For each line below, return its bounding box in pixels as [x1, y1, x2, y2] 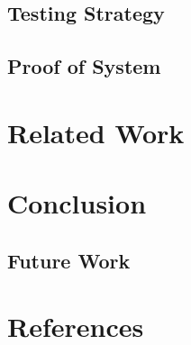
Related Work [7, 113, 185, 150]
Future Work [7, 246, 131, 274]
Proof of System [7, 52, 161, 80]
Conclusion [7, 185, 147, 222]
